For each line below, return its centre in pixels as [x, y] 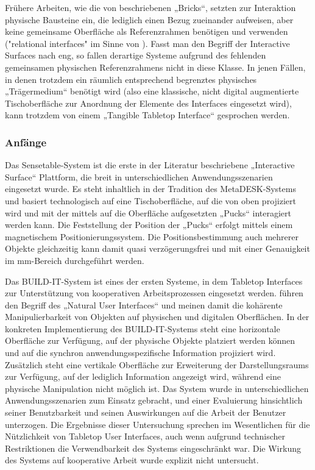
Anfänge [26, 142]
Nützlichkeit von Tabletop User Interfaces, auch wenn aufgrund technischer [145, 436]
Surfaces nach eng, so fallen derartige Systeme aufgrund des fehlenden [136, 55]
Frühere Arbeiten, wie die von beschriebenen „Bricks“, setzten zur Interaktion [150, 7]
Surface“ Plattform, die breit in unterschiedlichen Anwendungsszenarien [139, 176]
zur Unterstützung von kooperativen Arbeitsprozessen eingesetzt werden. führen [154, 293]
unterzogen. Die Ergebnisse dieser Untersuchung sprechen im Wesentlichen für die [157, 424]
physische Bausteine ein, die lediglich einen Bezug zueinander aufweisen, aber [149, 19]
